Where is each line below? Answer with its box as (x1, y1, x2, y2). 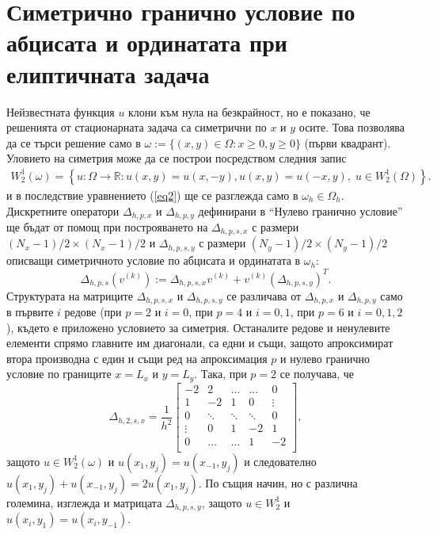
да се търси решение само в (6, 134, 141, 151)
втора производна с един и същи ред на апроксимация (6, 350, 268, 366)
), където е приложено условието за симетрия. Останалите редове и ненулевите (6, 319, 390, 335)
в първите (6, 303, 54, 319)
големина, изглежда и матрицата (6, 494, 162, 510)
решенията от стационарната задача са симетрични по (6, 119, 267, 136)
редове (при (64, 303, 122, 319)
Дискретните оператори (6, 202, 120, 219)
